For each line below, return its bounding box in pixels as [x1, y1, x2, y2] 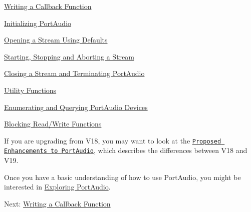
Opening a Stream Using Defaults [4, 34, 108, 45]
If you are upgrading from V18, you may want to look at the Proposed [4, 135, 221, 145]
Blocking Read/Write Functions [4, 118, 102, 129]
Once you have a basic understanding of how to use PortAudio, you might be [4, 171, 241, 182]
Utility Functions [4, 84, 57, 95]
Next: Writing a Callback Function [4, 198, 111, 208]
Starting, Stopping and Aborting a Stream [4, 51, 134, 61]
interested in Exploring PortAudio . [4, 181, 111, 192]
